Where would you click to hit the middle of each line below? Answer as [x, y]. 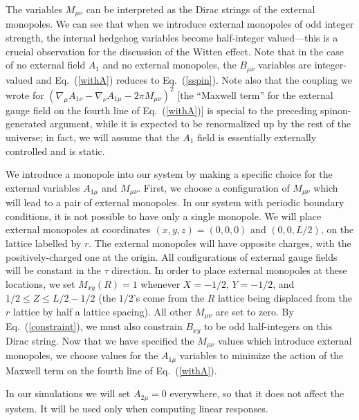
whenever [160, 283]
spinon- [336, 110]
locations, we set [40, 283]
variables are [285, 65]
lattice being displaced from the [285, 298]
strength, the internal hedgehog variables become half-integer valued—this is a [172, 38]
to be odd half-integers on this [268, 326]
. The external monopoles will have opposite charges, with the [220, 243]
